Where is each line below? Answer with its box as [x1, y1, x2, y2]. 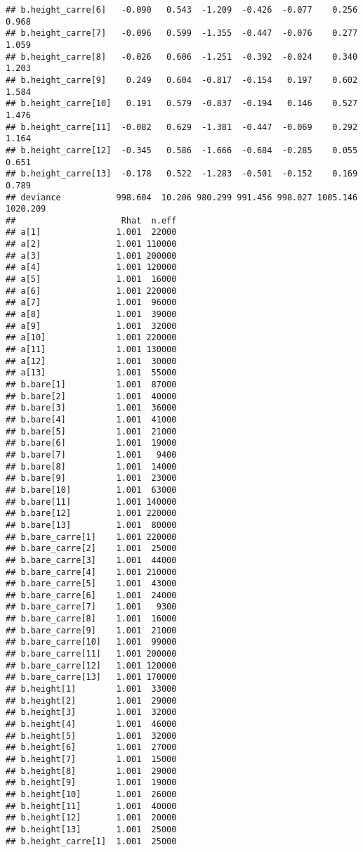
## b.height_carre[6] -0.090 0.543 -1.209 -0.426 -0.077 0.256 [6, 5, 358, 15]
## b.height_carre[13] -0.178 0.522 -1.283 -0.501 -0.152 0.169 [6, 169, 358, 179]
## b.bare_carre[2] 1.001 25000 [6, 543, 177, 554]
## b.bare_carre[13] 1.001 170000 [6, 672, 177, 683]
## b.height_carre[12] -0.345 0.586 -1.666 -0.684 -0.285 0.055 [6, 145, 358, 155]
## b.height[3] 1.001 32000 [6, 707, 177, 718]
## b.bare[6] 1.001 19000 [6, 438, 177, 448]
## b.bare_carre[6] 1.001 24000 [6, 590, 177, 600]
